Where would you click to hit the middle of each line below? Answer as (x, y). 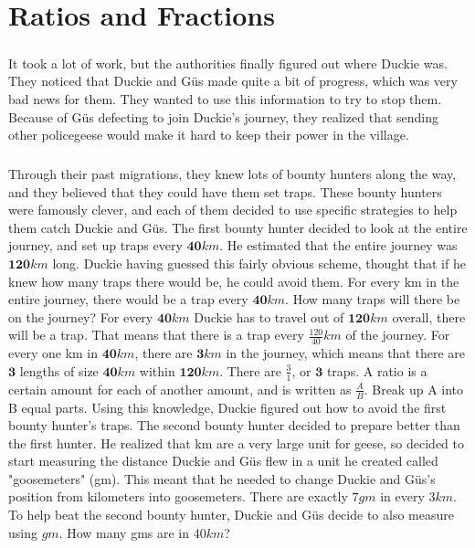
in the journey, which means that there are (345, 353)
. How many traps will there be (373, 299)
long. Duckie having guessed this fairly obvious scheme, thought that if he (259, 263)
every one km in (53, 353)
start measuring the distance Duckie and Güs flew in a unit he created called (223, 461)
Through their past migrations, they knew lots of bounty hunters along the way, (232, 174)
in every (402, 496)
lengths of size (59, 370)
